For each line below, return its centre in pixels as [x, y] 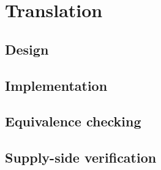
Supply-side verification [81, 157]
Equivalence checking [73, 121]
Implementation [56, 85]
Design [27, 49]
